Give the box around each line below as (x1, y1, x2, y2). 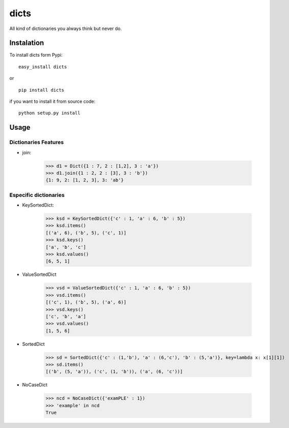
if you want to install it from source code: (9, 98, 95, 104)
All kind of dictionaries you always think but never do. (9, 25, 122, 32)
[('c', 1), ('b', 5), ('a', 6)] (45, 299, 127, 305)
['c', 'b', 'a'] (45, 313, 87, 319)
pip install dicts (18, 87, 65, 93)
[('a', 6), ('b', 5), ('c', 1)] (45, 230, 127, 236)
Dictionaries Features (9, 139, 64, 146)
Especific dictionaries (9, 191, 65, 198)
